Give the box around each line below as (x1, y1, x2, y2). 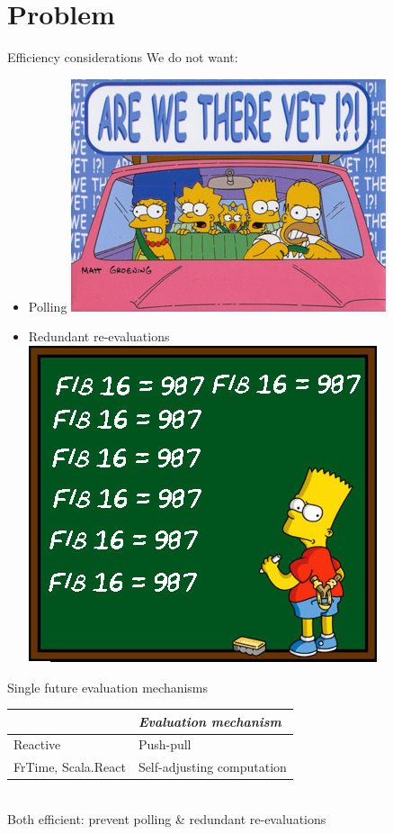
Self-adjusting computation (138, 757, 287, 776)
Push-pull (138, 735, 192, 754)
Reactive (13, 735, 61, 754)
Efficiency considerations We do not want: (7, 48, 238, 67)
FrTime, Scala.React (13, 757, 126, 776)
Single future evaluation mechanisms (7, 677, 209, 696)
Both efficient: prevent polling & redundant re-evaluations (7, 809, 326, 828)
